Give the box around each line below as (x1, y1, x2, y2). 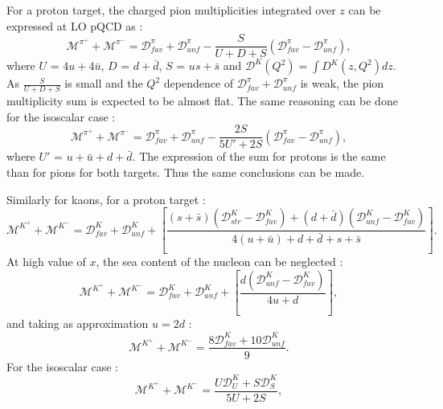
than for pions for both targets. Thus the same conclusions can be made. (6, 163, 365, 180)
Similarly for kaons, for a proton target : (6, 190, 206, 207)
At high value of (6, 252, 86, 269)
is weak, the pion (300, 75, 384, 92)
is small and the (64, 75, 143, 92)
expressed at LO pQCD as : (6, 17, 143, 34)
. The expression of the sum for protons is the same (132, 148, 386, 165)
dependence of (163, 75, 234, 92)
